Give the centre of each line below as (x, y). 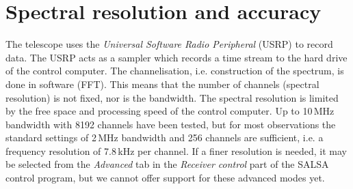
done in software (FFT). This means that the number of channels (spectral (162, 84)
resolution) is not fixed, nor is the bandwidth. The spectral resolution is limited (172, 97)
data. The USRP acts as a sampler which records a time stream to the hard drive (176, 57)
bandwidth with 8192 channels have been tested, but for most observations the (171, 124)
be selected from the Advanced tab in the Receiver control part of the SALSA (167, 164)
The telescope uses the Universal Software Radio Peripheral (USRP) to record (169, 44)
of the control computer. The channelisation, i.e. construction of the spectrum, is (175, 71)
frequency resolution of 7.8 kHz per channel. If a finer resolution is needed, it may (176, 150)
